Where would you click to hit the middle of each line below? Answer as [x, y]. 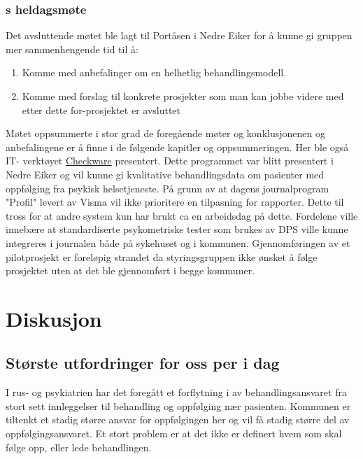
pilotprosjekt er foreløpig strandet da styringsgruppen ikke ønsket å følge [162, 256]
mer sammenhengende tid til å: [72, 49]
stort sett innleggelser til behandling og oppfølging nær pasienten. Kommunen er [178, 405]
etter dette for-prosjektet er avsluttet [101, 110]
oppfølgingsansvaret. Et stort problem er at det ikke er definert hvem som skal [174, 433]
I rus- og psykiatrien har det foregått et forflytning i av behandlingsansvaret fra [176, 392]
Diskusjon [54, 318]
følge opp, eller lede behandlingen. [79, 447]
